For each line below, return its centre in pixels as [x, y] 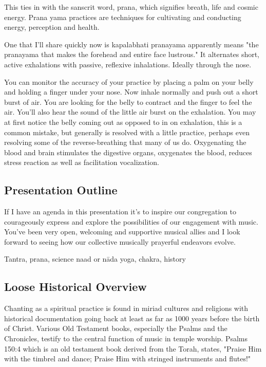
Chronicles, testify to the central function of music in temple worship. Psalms [126, 338]
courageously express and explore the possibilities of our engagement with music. [131, 221]
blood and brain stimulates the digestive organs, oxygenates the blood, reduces [128, 152]
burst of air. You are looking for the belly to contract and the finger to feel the [128, 102]
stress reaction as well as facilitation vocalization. [82, 162]
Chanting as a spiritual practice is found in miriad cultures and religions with [126, 308]
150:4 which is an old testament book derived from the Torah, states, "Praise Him [133, 348]
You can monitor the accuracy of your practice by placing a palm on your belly [129, 81]
